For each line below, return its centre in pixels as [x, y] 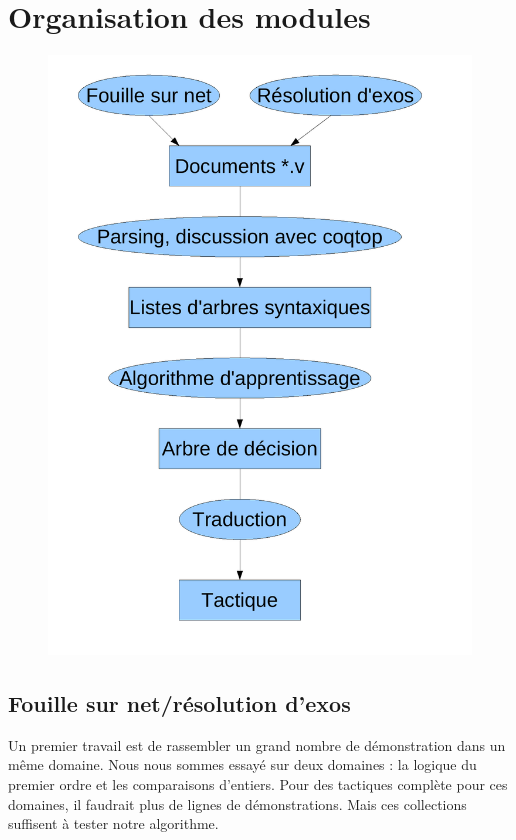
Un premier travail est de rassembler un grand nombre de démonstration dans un [257, 744]
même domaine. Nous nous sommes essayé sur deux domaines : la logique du [242, 764]
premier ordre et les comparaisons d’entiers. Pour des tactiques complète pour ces [258, 784]
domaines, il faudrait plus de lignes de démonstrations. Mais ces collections [237, 803]
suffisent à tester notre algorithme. [113, 823]
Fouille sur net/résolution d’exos [179, 703]
